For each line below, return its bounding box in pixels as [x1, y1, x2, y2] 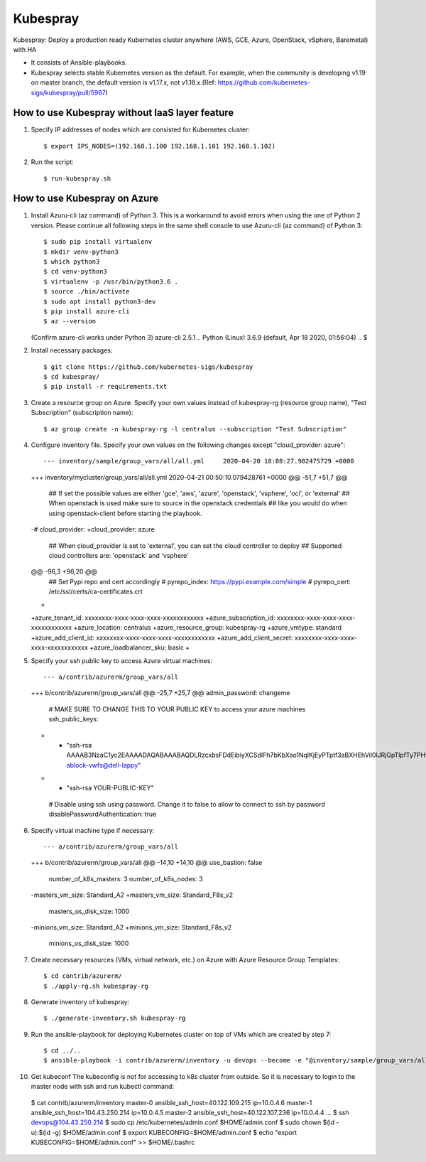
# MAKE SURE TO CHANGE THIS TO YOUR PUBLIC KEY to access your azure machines [48, 704, 306, 714]
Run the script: [31, 158, 74, 166]
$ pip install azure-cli [43, 308, 130, 316]
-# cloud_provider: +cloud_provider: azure [31, 525, 155, 534]
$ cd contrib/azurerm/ [43, 972, 123, 980]
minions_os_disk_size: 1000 [48, 939, 129, 948]
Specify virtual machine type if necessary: [31, 826, 155, 834]
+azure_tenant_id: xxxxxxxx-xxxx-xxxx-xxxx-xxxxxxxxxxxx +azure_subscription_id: [31, 613, 276, 622]
